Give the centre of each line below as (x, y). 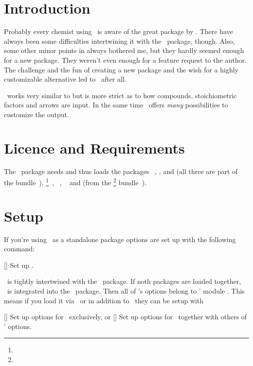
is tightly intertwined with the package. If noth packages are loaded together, (124, 281)
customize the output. (36, 114)
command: (19, 249)
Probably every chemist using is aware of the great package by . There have (118, 31)
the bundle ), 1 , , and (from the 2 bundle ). (75, 182)
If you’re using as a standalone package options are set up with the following (120, 239)
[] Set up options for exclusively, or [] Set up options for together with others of (126, 317)
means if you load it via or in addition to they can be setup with (104, 300)
